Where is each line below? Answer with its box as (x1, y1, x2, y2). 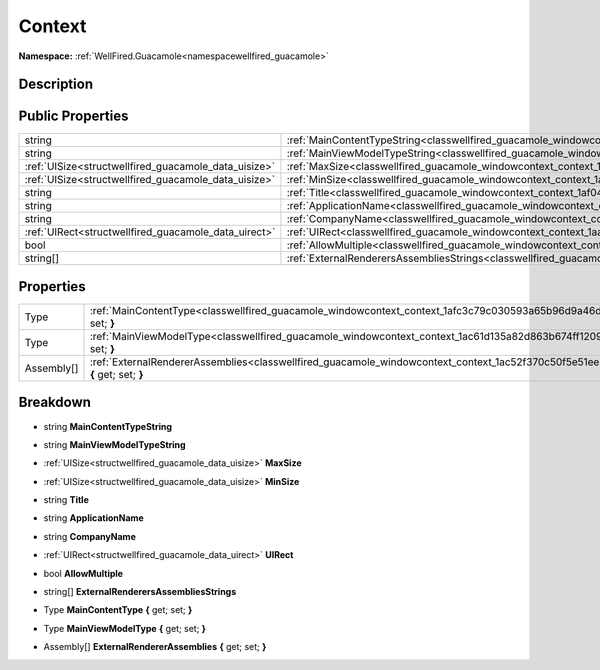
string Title (43, 494, 89, 506)
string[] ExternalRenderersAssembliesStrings (43, 586, 237, 598)
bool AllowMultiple (43, 567, 124, 579)
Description (18, 76, 94, 93)
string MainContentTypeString (43, 420, 173, 432)
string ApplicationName (43, 512, 144, 524)
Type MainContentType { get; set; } (43, 604, 193, 616)
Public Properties (18, 108, 129, 125)
